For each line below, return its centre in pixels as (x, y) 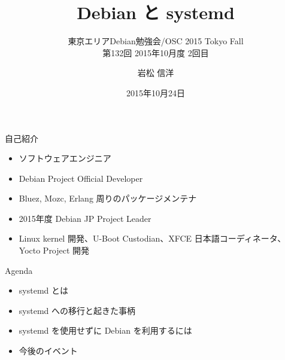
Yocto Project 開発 (54, 250)
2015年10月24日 (156, 92)
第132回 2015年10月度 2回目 (156, 52)
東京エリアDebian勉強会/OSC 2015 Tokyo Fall (156, 41)
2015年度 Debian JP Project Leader (85, 218)
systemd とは (43, 290)
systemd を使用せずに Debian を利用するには (105, 330)
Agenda (19, 270)
